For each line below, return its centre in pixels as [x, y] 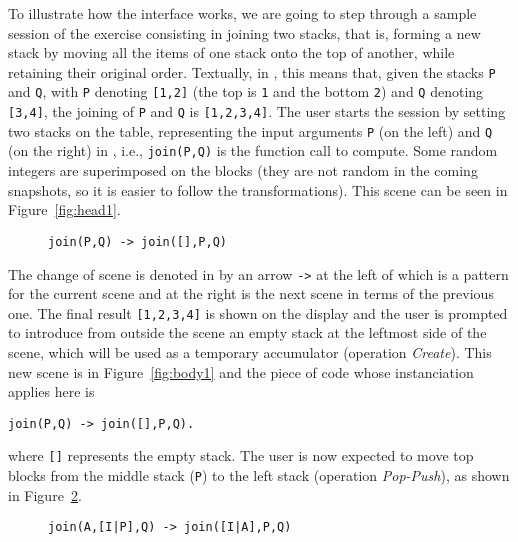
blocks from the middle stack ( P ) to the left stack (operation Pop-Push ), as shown [259, 475]
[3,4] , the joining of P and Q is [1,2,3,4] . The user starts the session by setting [257, 111]
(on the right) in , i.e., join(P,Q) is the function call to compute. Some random [253, 150]
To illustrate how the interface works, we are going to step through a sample [242, 13]
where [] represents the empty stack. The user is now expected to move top [241, 455]
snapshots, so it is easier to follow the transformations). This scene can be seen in [258, 189]
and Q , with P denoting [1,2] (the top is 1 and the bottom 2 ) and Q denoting [246, 91]
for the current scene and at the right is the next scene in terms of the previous [251, 293]
